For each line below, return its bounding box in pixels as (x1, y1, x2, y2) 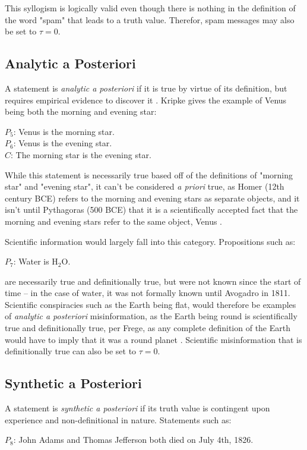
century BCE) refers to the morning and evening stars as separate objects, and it (5, 191, 300, 204)
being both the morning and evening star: (5, 105, 157, 118)
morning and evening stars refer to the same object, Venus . (5, 215, 223, 227)
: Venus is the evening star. (13, 137, 112, 149)
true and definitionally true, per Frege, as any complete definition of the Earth (5, 322, 290, 334)
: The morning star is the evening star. (11, 148, 151, 161)
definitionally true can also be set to (5, 345, 137, 357)
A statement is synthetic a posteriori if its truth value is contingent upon (5, 402, 270, 414)
